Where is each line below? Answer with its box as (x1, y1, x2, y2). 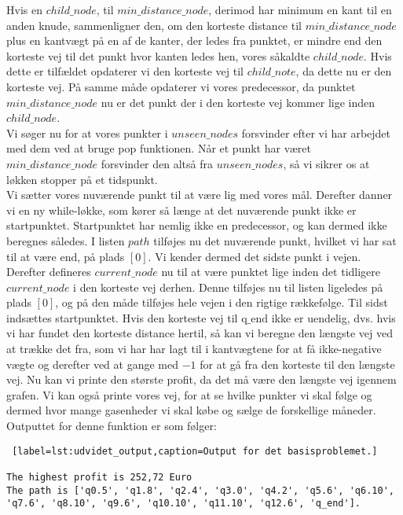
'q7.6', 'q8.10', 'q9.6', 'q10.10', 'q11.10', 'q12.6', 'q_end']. (6, 498, 361, 509)
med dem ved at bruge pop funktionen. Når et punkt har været (6, 140, 311, 156)
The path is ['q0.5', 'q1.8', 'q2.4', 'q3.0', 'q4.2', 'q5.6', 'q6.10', (6, 484, 394, 496)
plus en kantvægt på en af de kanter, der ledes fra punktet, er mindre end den (6, 32, 383, 49)
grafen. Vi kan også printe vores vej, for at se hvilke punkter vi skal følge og (6, 386, 372, 403)
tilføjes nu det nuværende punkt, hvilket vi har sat (153, 232, 397, 248)
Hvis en (6, 2, 42, 17)
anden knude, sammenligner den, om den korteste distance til (6, 17, 302, 33)
